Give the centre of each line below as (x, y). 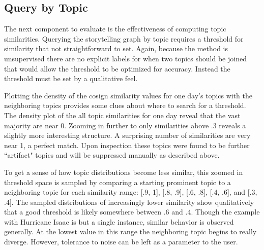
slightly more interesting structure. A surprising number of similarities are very (127, 135)
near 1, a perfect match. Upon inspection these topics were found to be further (127, 145)
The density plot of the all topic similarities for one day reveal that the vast (122, 115)
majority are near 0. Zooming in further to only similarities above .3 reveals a (125, 125)
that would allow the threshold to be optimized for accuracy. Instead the (117, 68)
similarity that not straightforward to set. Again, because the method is (116, 48)
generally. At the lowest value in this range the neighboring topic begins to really (130, 231)
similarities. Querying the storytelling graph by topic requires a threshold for (124, 38)
